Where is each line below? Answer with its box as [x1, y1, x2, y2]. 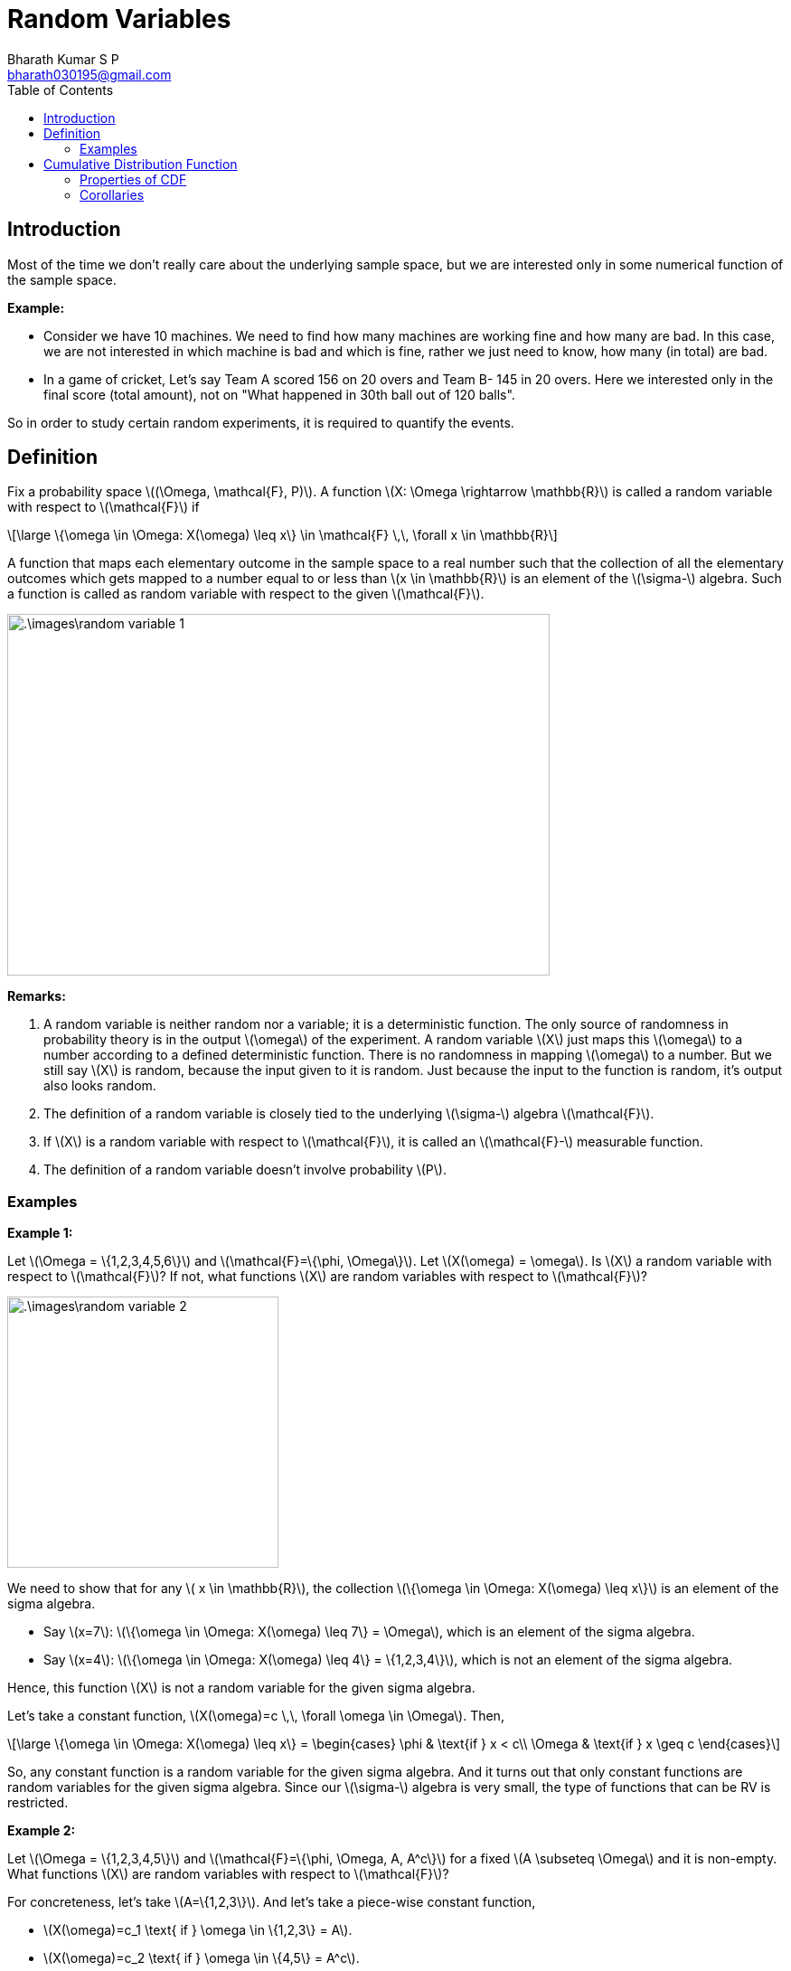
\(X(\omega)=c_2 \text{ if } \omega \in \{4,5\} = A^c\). [43, 1950, 360, 1966]
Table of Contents [7, 81, 114, 98]
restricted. [7, 1795, 69, 1811]
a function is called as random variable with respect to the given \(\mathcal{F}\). [7, 586, 485, 602]
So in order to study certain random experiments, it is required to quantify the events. [7, 414, 514, 430]
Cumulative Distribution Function [43, 156, 238, 172]
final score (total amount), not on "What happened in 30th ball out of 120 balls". [43, 386, 515, 402]
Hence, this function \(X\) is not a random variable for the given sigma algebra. [7, 1680, 476, 1696]
